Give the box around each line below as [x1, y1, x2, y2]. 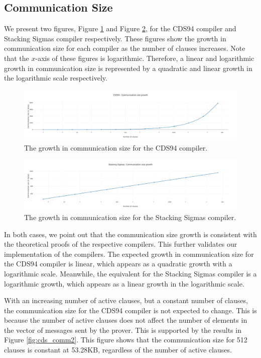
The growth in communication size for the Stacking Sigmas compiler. [24, 211, 236, 222]
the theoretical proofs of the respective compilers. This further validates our [4, 239, 237, 249]
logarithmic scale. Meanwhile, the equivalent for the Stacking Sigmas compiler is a [4, 268, 257, 278]
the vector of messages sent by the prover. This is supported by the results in [4, 324, 241, 335]
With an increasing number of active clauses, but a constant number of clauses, [4, 295, 248, 306]
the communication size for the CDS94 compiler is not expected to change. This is [4, 305, 257, 315]
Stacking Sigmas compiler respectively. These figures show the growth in [4, 33, 226, 43]
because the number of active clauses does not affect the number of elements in [4, 315, 247, 325]
